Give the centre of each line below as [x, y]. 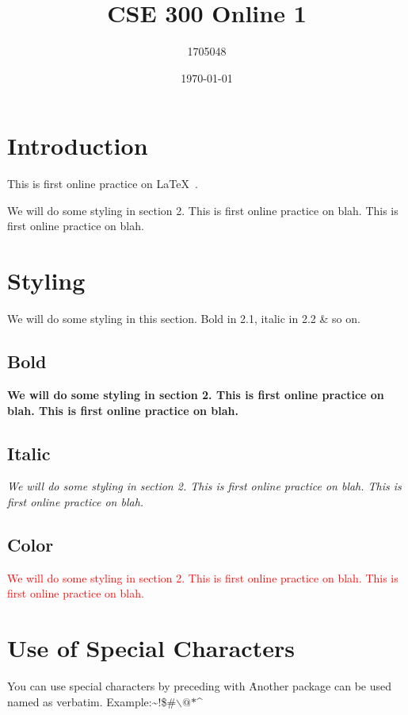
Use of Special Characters [151, 648]
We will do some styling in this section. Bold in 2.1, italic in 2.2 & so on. [184, 319]
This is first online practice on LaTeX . [103, 184]
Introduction [78, 146]
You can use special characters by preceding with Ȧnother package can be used [199, 686]
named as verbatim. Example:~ [83, 701]
